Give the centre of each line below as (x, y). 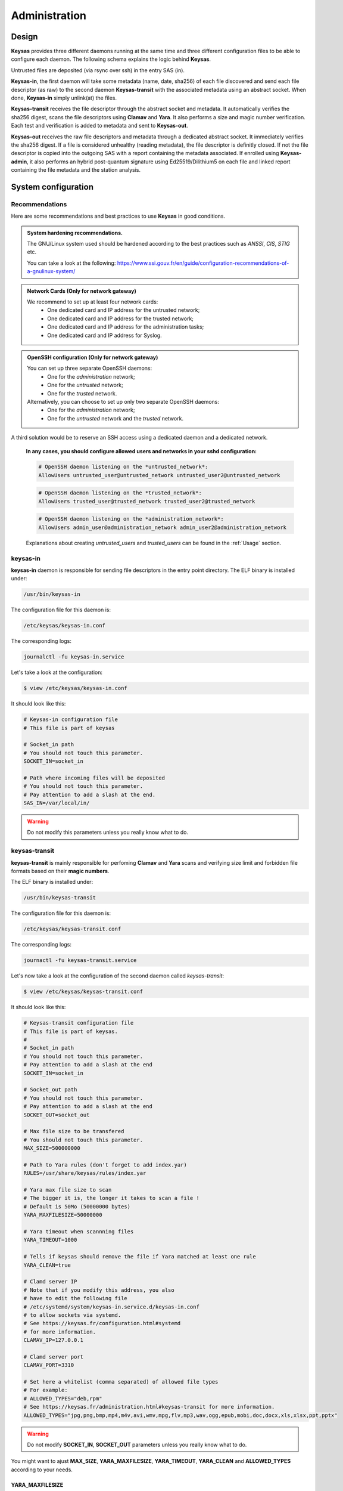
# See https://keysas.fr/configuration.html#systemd (102, 1323)
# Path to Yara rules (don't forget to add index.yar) (105, 1165)
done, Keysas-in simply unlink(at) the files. (64, 98)
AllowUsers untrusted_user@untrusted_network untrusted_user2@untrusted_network (159, 475)
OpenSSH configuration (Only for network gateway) (93, 357)
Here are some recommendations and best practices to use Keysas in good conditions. (118, 216)
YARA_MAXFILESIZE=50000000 (63, 1215)
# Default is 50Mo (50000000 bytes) (77, 1207)
